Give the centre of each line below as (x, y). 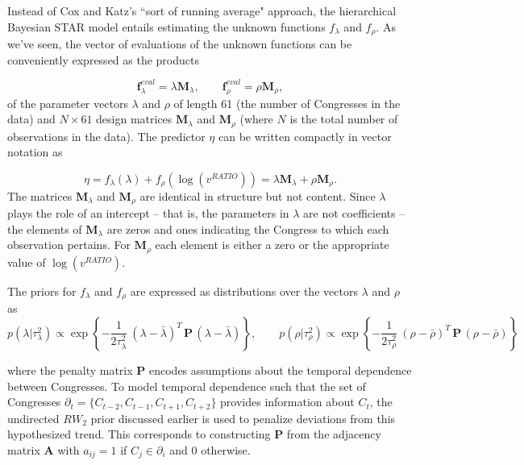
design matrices (134, 119)
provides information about (287, 402)
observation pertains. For (69, 245)
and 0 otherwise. (210, 449)
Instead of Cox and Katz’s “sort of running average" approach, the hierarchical (202, 10)
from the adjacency (334, 434)
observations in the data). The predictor (106, 136)
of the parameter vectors (68, 103)
